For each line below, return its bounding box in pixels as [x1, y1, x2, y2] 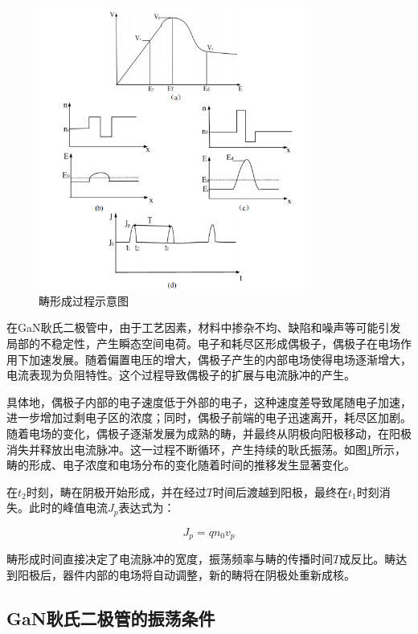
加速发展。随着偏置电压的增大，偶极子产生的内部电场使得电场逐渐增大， [28, 350, 412, 367]
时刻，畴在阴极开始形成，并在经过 [26, 483, 207, 500]
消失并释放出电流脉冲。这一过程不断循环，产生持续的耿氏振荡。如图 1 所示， [6, 440, 406, 457]
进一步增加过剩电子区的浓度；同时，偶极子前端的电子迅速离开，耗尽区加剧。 [6, 409, 412, 426]
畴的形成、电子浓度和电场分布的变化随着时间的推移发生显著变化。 [6, 456, 355, 473]
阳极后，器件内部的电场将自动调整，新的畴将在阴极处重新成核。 [17, 566, 355, 583]
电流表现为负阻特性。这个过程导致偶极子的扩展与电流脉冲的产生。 [6, 366, 355, 383]
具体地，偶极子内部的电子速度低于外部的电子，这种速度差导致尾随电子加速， [6, 393, 412, 410]
